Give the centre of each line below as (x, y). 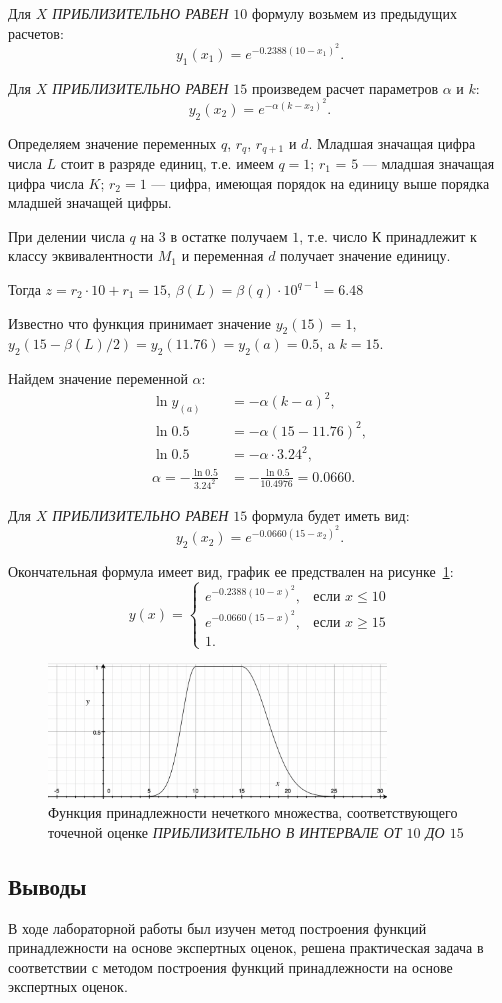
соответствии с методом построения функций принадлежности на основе (230, 966)
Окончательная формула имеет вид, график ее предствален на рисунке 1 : (231, 571)
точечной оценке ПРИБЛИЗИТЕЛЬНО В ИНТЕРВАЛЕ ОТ (225, 831)
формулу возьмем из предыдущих (354, 13)
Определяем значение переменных (112, 142)
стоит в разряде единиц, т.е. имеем (167, 162)
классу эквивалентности (81, 255)
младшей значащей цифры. (90, 202)
